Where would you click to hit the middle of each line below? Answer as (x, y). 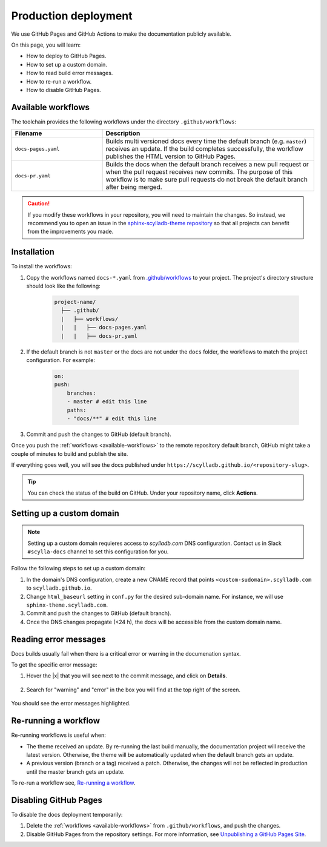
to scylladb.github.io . (59, 588)
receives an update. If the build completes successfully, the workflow (205, 149)
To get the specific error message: (54, 665)
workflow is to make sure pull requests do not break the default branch (207, 180)
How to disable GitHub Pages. (64, 90)
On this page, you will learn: (46, 45)
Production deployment (72, 16)
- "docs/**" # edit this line (112, 418)
